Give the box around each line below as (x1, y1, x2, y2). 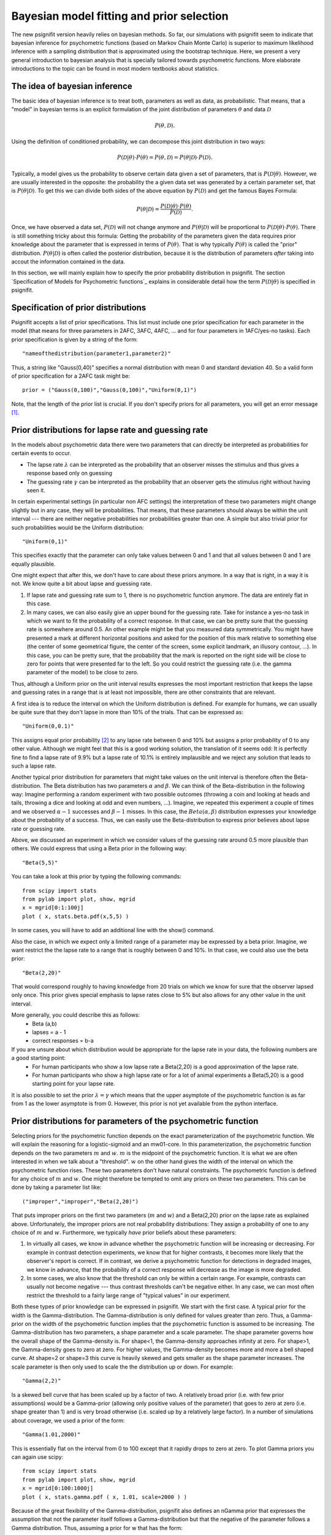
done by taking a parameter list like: (11, 1184, 102, 1191)
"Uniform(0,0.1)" (22, 723, 74, 730)
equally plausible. (11, 560, 56, 567)
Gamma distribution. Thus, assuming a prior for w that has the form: (11, 1524, 183, 1531)
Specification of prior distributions (11, 302, 146, 313)
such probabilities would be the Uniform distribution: (11, 524, 144, 531)
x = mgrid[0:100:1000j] (22, 1485, 94, 1492)
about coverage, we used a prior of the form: (11, 1416, 125, 1424)
